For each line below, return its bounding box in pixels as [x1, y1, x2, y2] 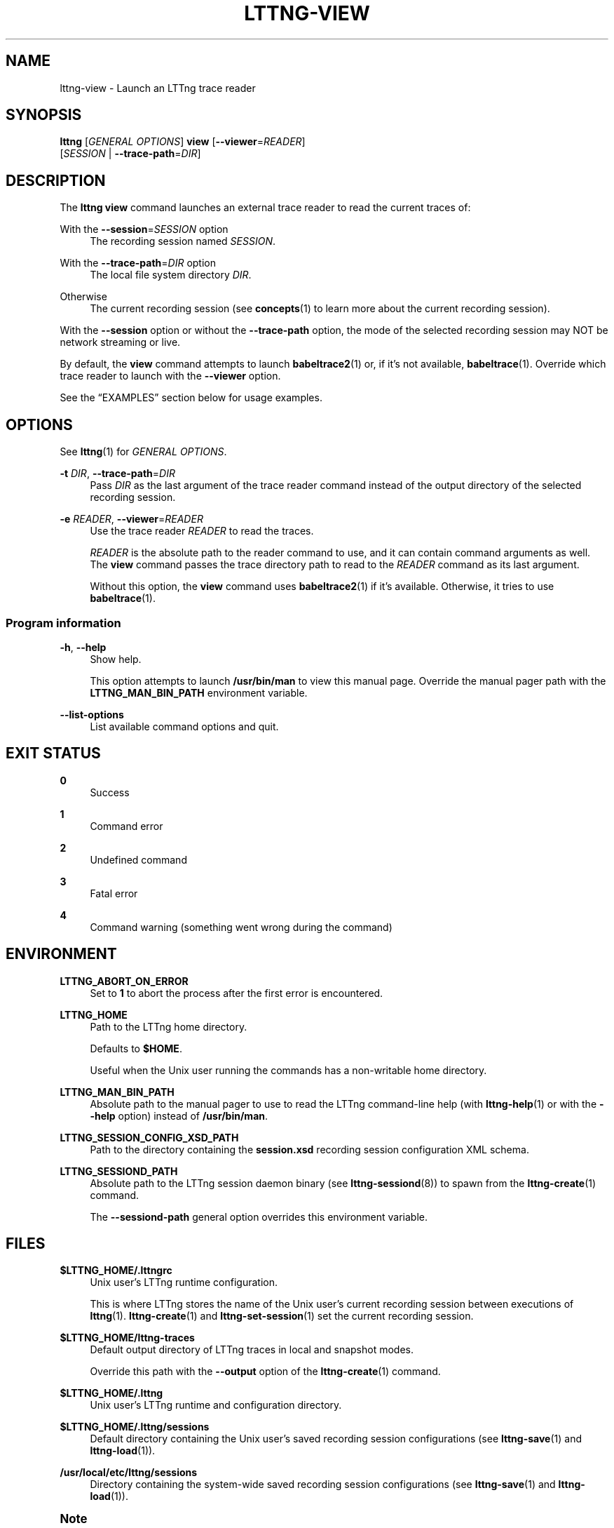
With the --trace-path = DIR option [60, 257, 216, 269]
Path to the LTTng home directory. [90, 1020, 247, 1033]
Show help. [90, 652, 142, 665]
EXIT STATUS [6, 744, 101, 763]
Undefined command [90, 853, 187, 866]
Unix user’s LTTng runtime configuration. [90, 1276, 278, 1289]
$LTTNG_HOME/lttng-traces [60, 1332, 195, 1344]
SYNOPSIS [6, 106, 82, 124]
